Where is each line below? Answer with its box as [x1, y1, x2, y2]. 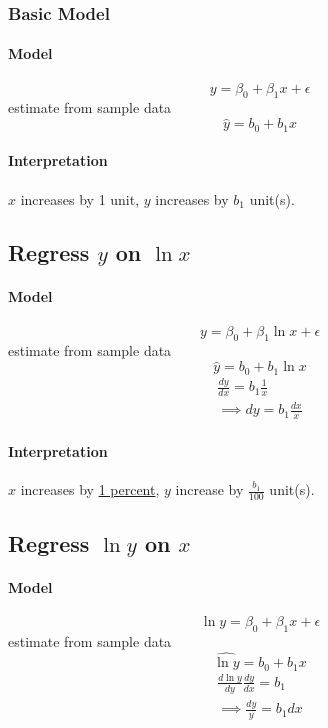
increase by [175, 479, 244, 500]
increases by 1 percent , [20, 479, 160, 500]
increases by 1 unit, [20, 188, 140, 209]
